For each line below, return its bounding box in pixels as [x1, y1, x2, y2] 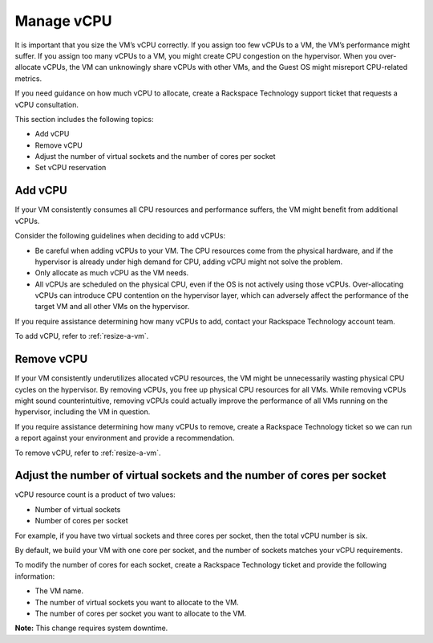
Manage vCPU [14, 12, 112, 30]
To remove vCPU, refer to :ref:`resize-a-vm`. [14, 448, 161, 458]
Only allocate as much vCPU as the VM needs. [34, 268, 189, 278]
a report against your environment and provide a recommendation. [14, 433, 235, 443]
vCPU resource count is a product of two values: [14, 490, 176, 499]
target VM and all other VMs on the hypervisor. [34, 302, 190, 311]
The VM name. [34, 586, 84, 596]
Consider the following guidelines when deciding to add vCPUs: [14, 231, 226, 241]
